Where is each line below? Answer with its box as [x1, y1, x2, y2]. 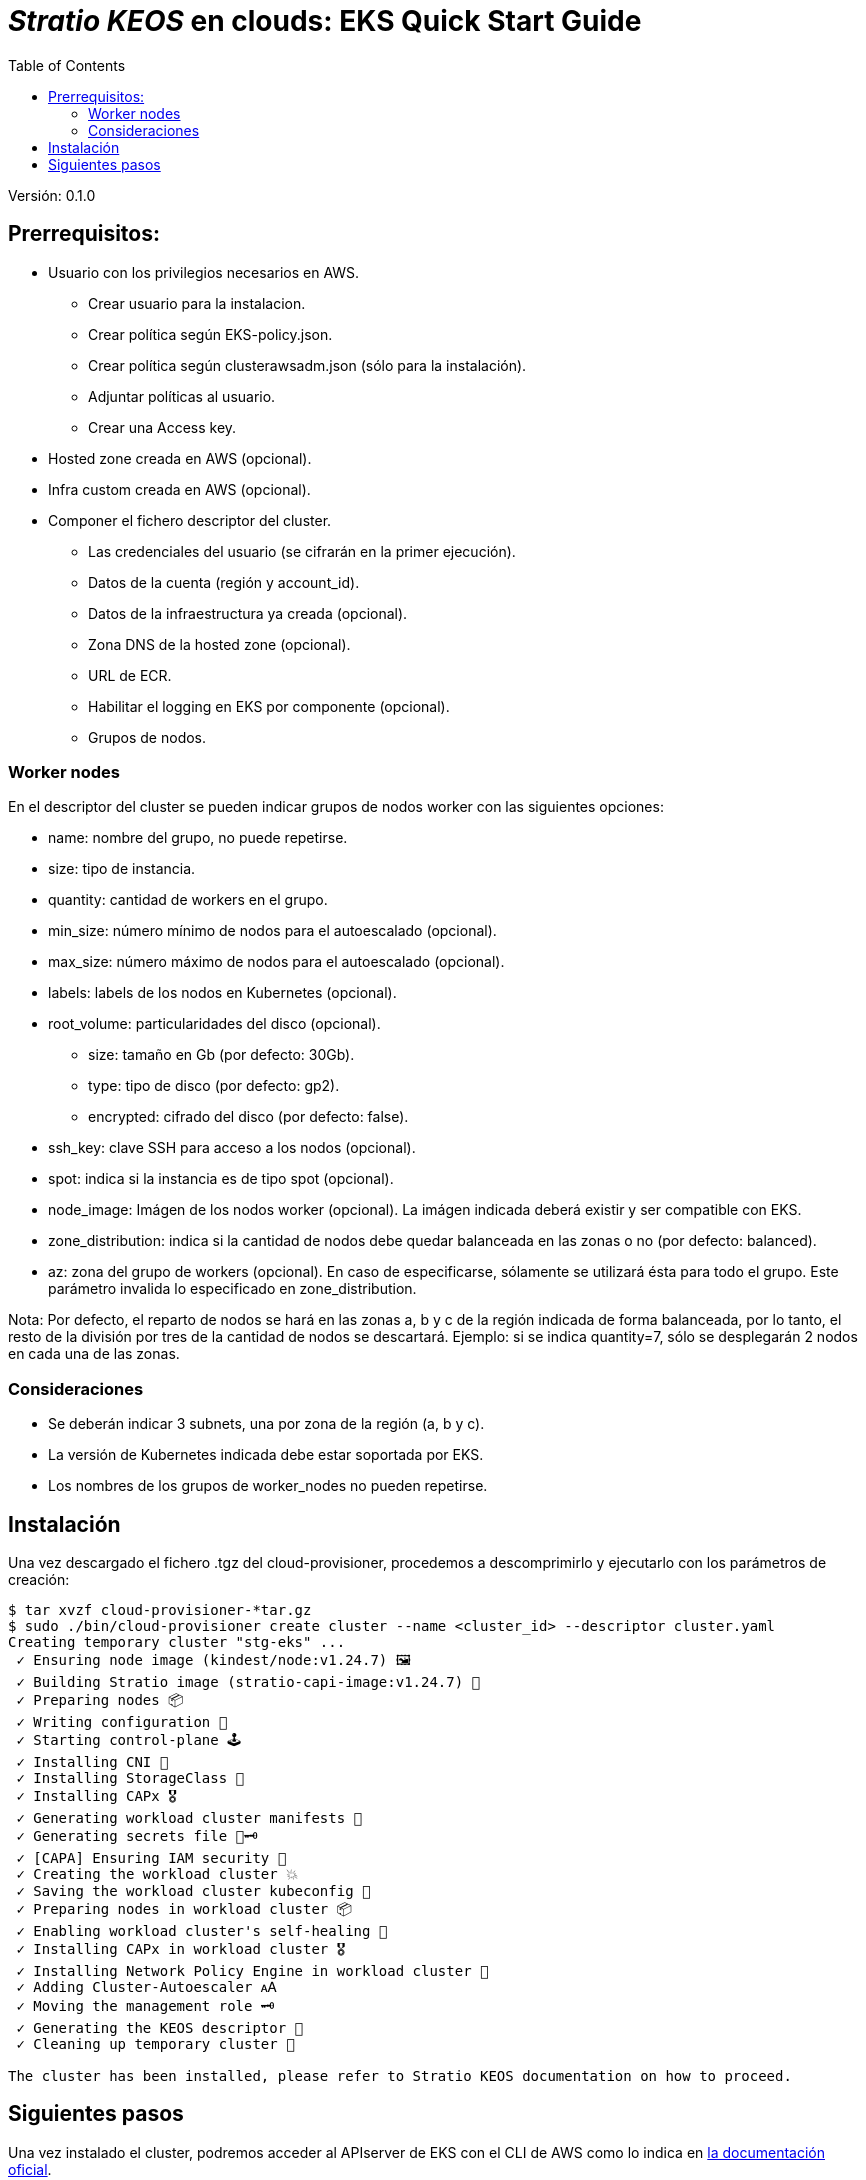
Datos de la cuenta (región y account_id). [88, 573, 360, 591]
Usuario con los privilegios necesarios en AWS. [48, 263, 360, 281]
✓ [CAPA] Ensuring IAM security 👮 [16, 1849, 287, 1866]
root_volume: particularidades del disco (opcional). [48, 1015, 381, 1033]
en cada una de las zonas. [8, 1345, 180, 1363]
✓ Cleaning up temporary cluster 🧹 [16, 2035, 295, 2052]
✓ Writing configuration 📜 [16, 1713, 228, 1730]
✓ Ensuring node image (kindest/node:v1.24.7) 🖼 [16, 1651, 411, 1668]
